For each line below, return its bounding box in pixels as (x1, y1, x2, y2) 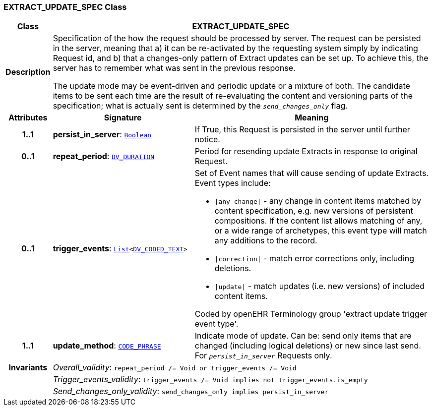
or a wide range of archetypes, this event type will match (214, 226, 427, 236)
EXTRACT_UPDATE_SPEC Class (3, 2, 127, 12)
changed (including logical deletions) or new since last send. (194, 341, 421, 351)
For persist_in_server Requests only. (194, 351, 332, 361)
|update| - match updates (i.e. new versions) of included (214, 281, 425, 292)
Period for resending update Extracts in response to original (194, 146, 418, 157)
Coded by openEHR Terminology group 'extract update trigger (194, 309, 428, 319)
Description (5, 67, 51, 77)
